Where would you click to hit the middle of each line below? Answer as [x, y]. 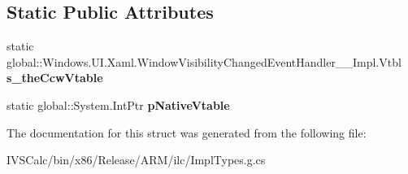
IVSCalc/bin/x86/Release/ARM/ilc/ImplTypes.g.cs [136, 160]
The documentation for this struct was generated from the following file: [187, 132]
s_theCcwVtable [55, 78]
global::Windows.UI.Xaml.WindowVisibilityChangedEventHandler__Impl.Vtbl [204, 61]
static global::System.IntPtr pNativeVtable [118, 104]
